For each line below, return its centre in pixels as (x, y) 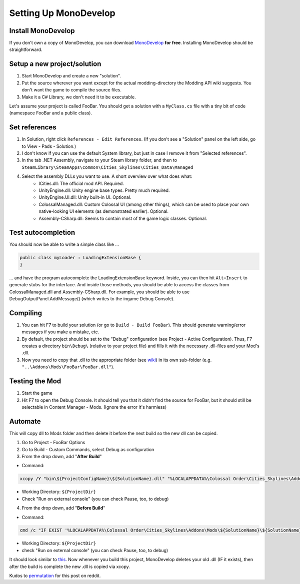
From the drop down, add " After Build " (62, 456)
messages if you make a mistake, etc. (60, 332)
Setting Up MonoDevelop (62, 13)
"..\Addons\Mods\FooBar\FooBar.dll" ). (68, 367)
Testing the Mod (35, 381)
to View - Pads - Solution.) (49, 146)
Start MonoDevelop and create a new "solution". (71, 76)
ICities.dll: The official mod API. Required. (81, 183)
